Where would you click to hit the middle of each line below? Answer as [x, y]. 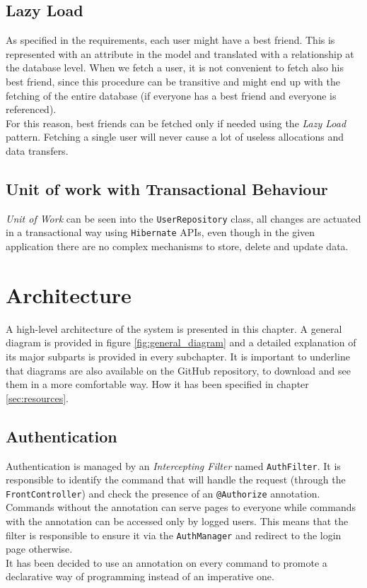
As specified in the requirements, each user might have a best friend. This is [170, 40]
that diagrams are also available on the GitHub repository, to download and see [178, 370]
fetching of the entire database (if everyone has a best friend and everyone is [171, 95]
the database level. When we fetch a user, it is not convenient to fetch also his [175, 67]
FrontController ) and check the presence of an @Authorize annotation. [163, 493]
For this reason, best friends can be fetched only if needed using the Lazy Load [176, 123]
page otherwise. [39, 549]
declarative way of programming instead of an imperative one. [140, 576]
